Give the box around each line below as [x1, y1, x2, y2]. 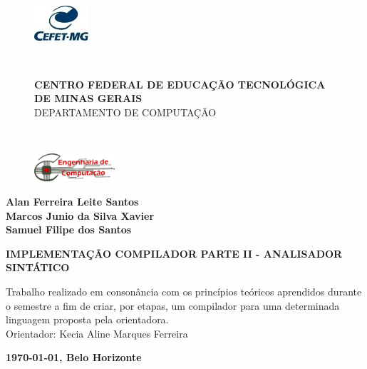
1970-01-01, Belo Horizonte [6, 350, 142, 365]
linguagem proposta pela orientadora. [6, 312, 169, 327]
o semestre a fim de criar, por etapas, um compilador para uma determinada [6, 298, 340, 313]
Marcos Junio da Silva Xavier [6, 208, 155, 223]
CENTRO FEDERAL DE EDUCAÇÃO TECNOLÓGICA [34, 76, 326, 91]
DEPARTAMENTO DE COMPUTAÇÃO [34, 105, 217, 119]
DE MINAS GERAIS [34, 91, 143, 106]
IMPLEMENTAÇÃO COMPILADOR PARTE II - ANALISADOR [6, 246, 343, 261]
